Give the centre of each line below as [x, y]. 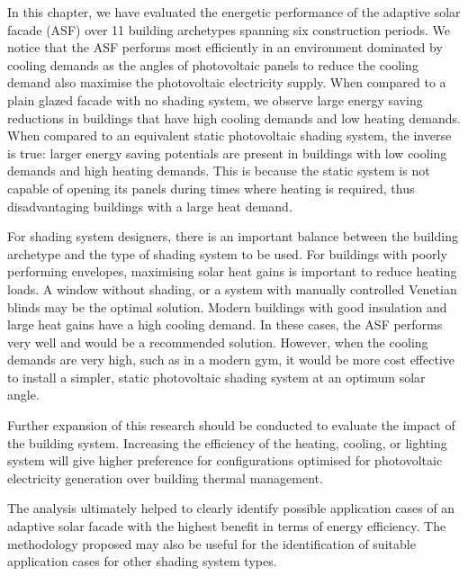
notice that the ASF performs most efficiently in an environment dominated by [225, 47]
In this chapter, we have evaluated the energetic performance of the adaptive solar [234, 12]
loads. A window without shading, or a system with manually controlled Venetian [232, 288]
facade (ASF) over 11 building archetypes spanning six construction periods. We [229, 29]
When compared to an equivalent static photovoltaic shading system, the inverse [229, 135]
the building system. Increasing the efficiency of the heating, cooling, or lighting [227, 442]
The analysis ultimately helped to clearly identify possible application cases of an [231, 508]
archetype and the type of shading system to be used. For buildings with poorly [227, 253]
